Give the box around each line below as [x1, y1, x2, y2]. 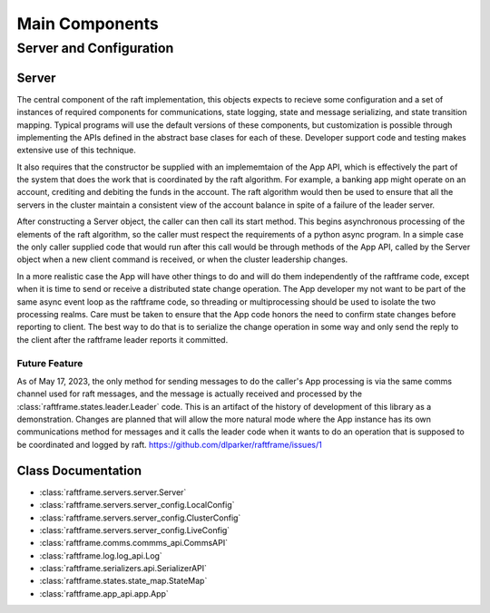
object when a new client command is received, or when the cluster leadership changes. [16, 254, 348, 265]
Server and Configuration [16, 40, 174, 56]
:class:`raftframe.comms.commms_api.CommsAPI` [39, 538, 229, 549]
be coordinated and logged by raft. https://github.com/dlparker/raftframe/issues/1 [16, 439, 322, 450]
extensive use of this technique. [16, 145, 136, 156]
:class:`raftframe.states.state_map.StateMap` [39, 576, 208, 587]
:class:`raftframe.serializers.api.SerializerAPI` [39, 563, 208, 574]
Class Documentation [16, 462, 142, 478]
